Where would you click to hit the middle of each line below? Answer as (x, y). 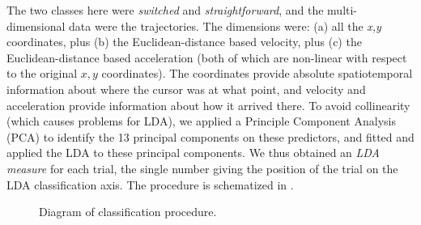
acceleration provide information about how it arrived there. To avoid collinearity (208, 105)
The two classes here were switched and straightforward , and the (165, 10)
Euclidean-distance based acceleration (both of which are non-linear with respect (207, 57)
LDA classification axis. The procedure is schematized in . (150, 184)
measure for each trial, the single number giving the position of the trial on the (202, 168)
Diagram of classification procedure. (128, 212)
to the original (42, 73)
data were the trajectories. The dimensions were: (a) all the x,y (225, 25)
